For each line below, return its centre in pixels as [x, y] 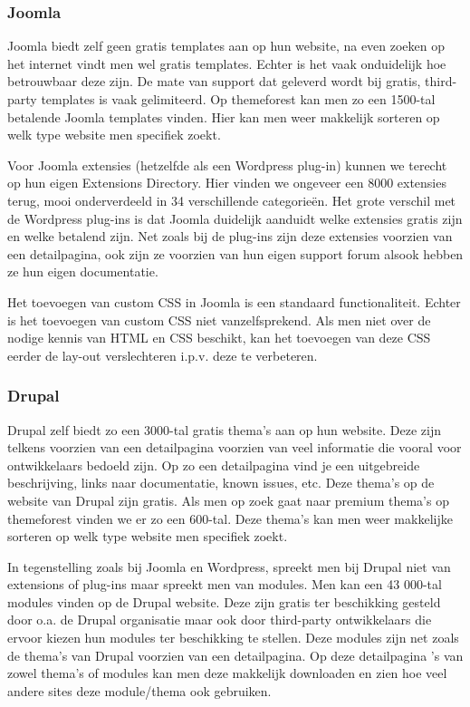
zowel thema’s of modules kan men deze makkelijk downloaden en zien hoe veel [227, 673]
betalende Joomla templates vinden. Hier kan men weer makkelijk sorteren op [224, 116]
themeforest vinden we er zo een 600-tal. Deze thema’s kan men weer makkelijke [230, 518]
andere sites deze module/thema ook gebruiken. [139, 690]
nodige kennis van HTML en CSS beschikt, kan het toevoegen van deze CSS [219, 338]
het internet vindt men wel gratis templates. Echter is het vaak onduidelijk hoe [227, 63]
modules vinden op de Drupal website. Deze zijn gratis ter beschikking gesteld [224, 601]
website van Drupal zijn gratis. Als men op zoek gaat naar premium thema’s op [228, 500]
